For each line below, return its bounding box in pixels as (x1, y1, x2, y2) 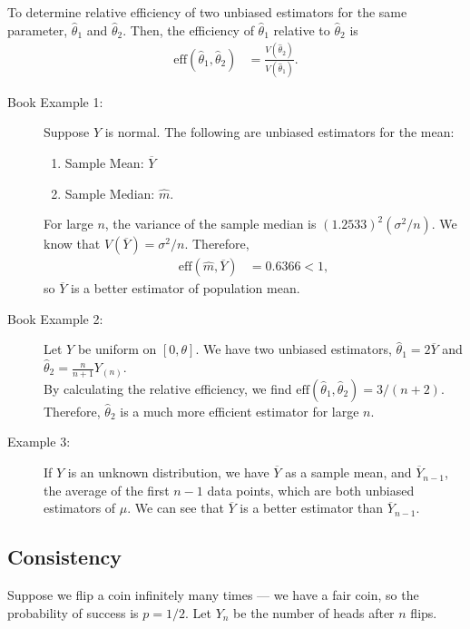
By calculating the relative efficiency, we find (44, 378, 292, 398)
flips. (410, 603, 437, 622)
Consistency (7, 543, 122, 571)
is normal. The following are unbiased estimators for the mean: (104, 123, 455, 142)
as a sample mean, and (285, 463, 412, 482)
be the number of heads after (233, 603, 395, 622)
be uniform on (77, 339, 157, 359)
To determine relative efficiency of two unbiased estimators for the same (7, 3, 407, 21)
